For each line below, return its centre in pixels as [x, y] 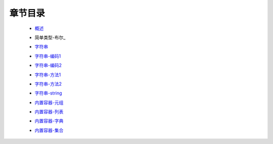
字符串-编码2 [48, 65]
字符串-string [49, 93]
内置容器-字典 [49, 121]
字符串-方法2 [48, 84]
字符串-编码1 [48, 56]
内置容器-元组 [49, 102]
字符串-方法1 [48, 75]
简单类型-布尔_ [50, 37]
